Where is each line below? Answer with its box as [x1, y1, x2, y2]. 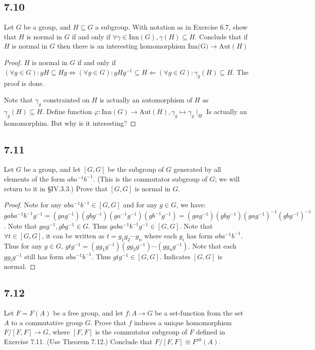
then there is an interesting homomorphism [57, 41, 186, 51]
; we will [215, 173, 240, 183]
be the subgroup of [108, 164, 164, 174]
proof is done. [4, 78, 45, 88]
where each [144, 230, 177, 240]
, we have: [176, 200, 206, 210]
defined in [196, 327, 225, 337]
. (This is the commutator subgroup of [93, 173, 208, 183]
